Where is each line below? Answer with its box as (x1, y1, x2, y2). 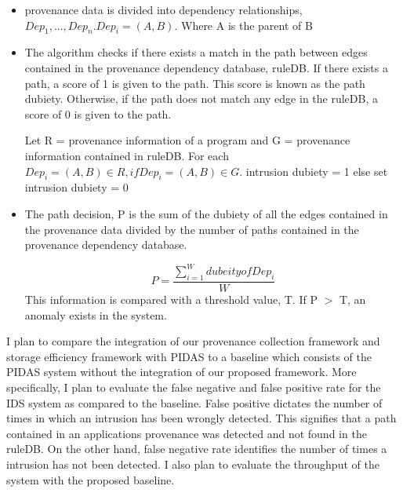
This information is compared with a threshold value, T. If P (24, 291, 318, 308)
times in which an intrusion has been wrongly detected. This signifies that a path (6, 410, 397, 426)
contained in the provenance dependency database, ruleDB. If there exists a (24, 59, 388, 75)
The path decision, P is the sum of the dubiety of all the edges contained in (24, 205, 388, 221)
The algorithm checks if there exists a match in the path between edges (24, 44, 368, 60)
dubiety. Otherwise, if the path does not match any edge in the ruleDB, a (24, 90, 378, 107)
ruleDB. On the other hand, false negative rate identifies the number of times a (6, 440, 387, 457)
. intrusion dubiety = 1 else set (239, 163, 388, 179)
